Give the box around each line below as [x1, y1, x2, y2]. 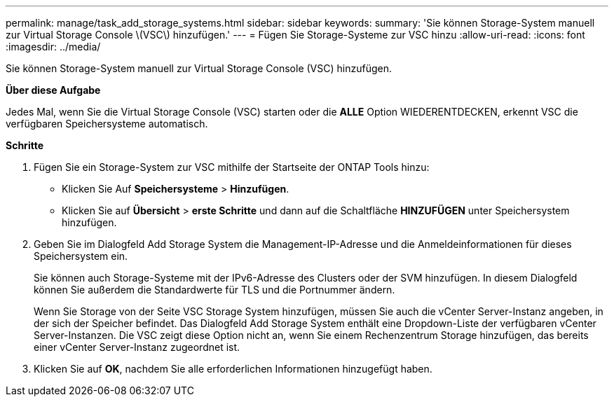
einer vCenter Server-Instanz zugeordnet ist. [34, 341, 240, 353]
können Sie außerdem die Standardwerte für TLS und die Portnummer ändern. [34, 284, 395, 296]
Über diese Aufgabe [6, 84, 101, 96]
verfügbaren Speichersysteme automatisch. [6, 118, 208, 130]
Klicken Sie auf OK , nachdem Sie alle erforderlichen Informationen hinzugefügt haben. [34, 363, 432, 375]
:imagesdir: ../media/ [6, 41, 101, 53]
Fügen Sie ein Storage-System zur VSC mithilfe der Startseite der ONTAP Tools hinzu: [34, 161, 430, 173]
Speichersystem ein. [34, 250, 128, 262]
